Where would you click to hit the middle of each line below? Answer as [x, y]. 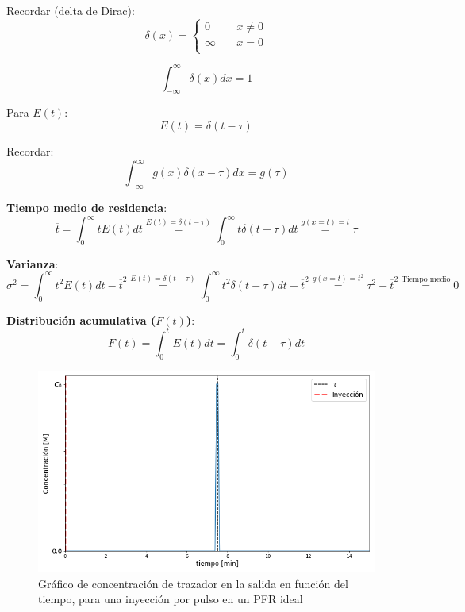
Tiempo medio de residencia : [87, 207]
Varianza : [33, 263]
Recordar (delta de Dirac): [71, 10]
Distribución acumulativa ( [81, 319]
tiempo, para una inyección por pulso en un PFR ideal [171, 599]
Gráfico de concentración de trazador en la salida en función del [193, 583]
